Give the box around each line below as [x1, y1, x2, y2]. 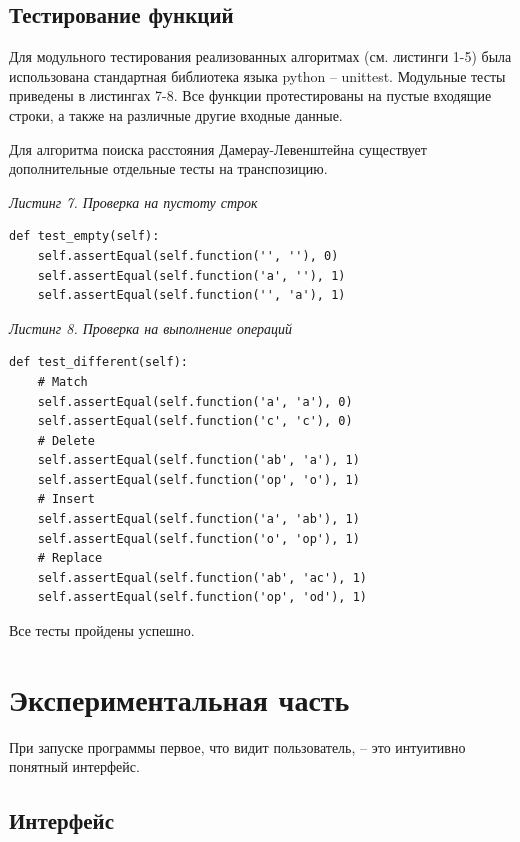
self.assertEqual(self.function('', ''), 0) [37, 248, 339, 263]
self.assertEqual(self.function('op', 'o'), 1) [37, 472, 360, 487]
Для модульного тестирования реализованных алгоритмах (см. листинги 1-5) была [9, 46, 512, 67]
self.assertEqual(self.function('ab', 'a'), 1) [37, 453, 360, 468]
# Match [37, 374, 88, 389]
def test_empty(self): [9, 229, 160, 244]
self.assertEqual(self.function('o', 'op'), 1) [37, 531, 360, 546]
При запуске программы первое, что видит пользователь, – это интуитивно [9, 736, 466, 757]
